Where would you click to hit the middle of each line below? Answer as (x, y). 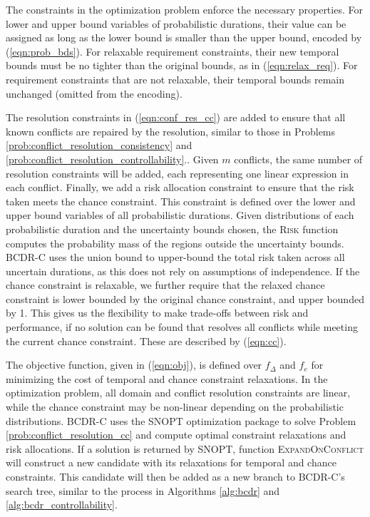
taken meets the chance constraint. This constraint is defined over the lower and (181, 201)
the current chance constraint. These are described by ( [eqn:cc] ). (146, 341)
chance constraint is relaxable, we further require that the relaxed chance (165, 285)
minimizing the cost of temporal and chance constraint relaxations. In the (167, 378)
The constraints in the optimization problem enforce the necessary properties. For (184, 9)
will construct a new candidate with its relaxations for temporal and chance (171, 462)
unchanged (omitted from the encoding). (94, 93)
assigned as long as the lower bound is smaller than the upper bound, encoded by (184, 37)
